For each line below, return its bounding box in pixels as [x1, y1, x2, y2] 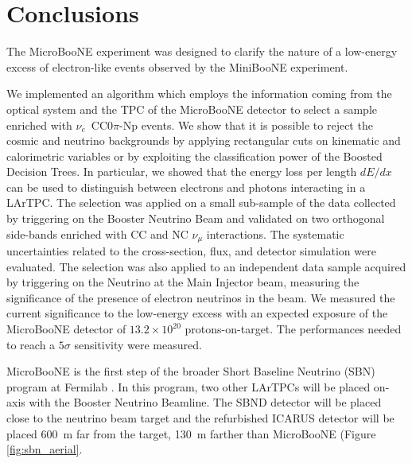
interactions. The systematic [206, 225, 344, 242]
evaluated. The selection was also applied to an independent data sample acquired [6, 258, 406, 274]
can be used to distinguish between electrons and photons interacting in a [6, 178, 366, 195]
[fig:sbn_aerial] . [6, 441, 83, 457]
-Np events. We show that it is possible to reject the [119, 116, 373, 133]
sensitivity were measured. [74, 336, 202, 352]
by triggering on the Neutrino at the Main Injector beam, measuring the [6, 274, 360, 290]
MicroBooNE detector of [6, 321, 126, 337]
